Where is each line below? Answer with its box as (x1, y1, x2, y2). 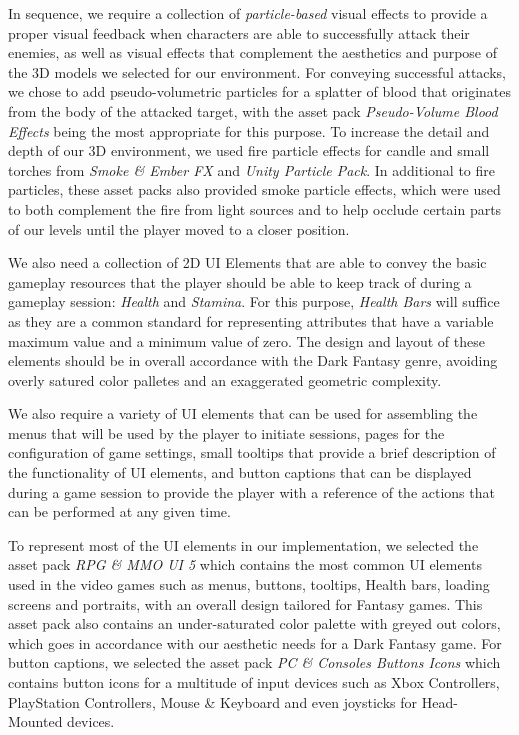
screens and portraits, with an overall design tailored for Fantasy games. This (8, 593, 483, 614)
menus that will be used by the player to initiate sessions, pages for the (8, 422, 445, 443)
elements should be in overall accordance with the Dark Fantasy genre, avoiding (8, 350, 498, 371)
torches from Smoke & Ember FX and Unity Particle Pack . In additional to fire (8, 159, 495, 180)
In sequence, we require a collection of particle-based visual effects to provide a (8, 3, 488, 23)
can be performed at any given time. (8, 501, 231, 522)
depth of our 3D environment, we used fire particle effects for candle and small (8, 140, 490, 161)
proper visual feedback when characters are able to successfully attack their (8, 22, 470, 43)
